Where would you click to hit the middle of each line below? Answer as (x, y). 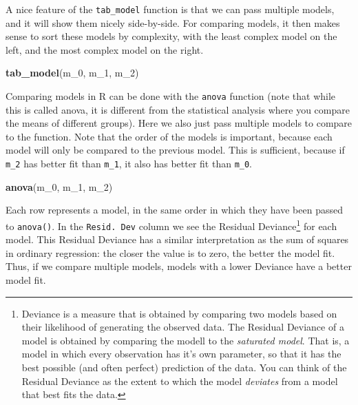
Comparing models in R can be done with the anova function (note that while (171, 96)
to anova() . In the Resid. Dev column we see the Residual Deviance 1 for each (171, 225)
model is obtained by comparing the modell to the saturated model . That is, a (186, 340)
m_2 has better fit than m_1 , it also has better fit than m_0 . (129, 164)
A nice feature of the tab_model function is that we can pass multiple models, (170, 9)
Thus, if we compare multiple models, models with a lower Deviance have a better (179, 266)
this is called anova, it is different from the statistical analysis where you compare (178, 109)
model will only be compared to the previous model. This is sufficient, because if (175, 150)
